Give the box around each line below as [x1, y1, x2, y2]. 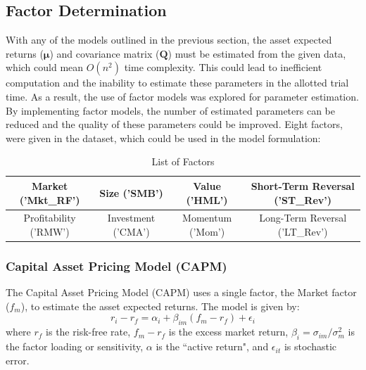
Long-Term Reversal [259, 210, 347, 225]
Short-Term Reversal [251, 178, 355, 193]
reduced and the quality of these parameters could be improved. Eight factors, [6, 117, 343, 132]
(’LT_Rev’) [277, 224, 328, 238]
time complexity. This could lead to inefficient [124, 60, 322, 75]
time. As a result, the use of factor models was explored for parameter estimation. [6, 89, 359, 103]
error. [6, 352, 30, 367]
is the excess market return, [168, 324, 289, 339]
